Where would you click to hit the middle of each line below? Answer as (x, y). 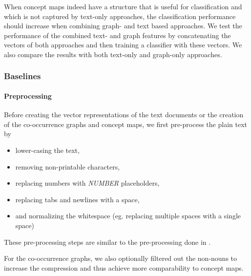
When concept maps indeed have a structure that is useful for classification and (123, 6)
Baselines (22, 76)
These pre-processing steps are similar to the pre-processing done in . (107, 242)
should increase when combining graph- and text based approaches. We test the (123, 26)
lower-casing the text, (47, 150)
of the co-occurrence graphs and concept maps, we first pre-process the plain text (125, 124)
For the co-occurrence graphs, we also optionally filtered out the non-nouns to (121, 258)
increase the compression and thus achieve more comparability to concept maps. (124, 267)
